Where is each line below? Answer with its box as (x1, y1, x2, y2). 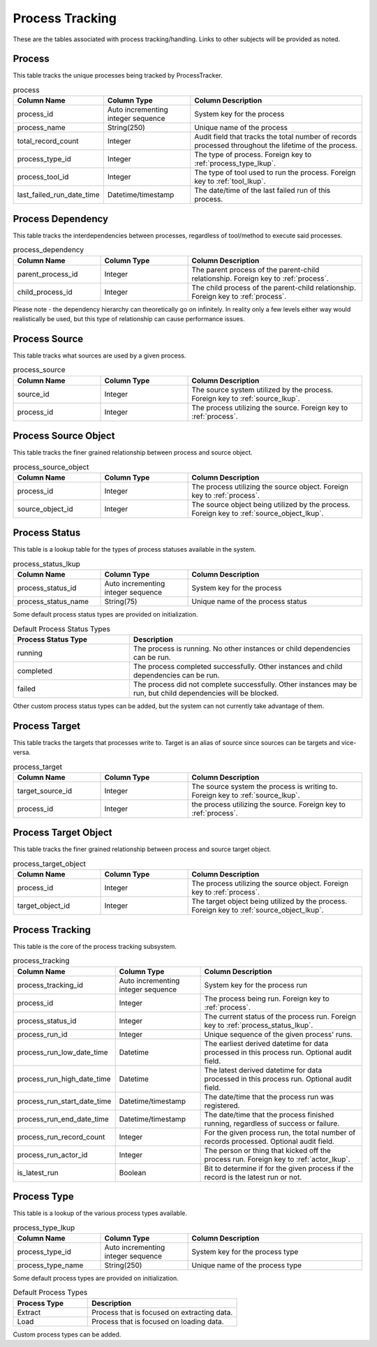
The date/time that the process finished (204, 1110, 334, 1119)
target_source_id (17, 786, 73, 795)
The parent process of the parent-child (191, 265, 320, 274)
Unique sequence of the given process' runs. (204, 1029, 353, 1039)
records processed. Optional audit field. (204, 1136, 335, 1146)
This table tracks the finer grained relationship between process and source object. (13, 448, 253, 457)
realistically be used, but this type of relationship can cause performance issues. (13, 314, 245, 323)
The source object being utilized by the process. (191, 499, 350, 509)
